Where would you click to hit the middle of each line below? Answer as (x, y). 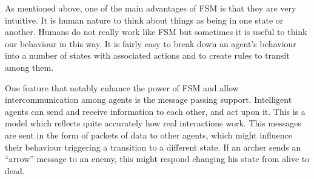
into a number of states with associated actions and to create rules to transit (147, 55)
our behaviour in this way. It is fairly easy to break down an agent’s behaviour (151, 43)
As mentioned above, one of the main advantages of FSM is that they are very (151, 8)
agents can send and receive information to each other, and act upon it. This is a (155, 111)
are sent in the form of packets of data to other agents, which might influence (149, 135)
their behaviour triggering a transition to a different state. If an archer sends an (153, 147)
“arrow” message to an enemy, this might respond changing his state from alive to (157, 159)
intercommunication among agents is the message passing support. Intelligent (149, 99)
